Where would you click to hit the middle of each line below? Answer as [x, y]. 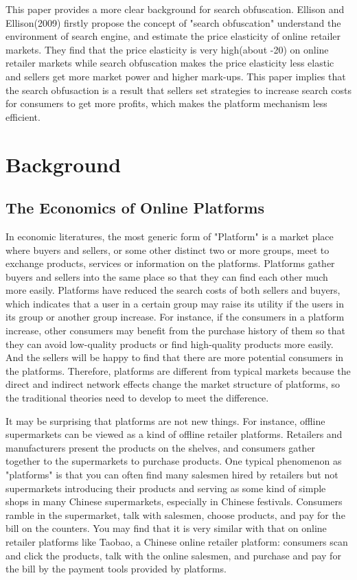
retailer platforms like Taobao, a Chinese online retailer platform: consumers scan [177, 541]
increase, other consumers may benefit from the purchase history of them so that [175, 330]
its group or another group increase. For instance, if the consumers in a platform [175, 317]
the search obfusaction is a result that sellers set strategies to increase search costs [178, 90]
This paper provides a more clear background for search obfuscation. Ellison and [175, 9]
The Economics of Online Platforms [135, 208]
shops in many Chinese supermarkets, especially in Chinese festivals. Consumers [174, 501]
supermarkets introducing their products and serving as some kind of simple [166, 488]
